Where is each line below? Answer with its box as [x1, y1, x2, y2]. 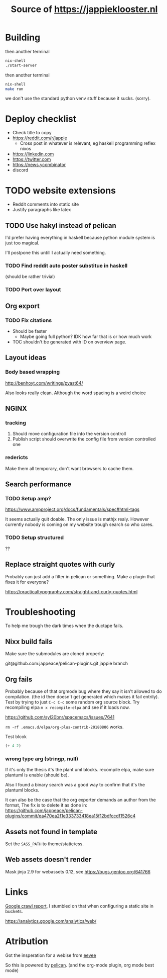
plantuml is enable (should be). [5, 772, 69, 778]
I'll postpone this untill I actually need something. [5, 250, 106, 256]
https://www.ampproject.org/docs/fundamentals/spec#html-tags [5, 506, 139, 512]
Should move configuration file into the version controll [12, 431, 126, 437]
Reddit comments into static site [12, 201, 79, 207]
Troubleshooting [5, 606, 76, 617]
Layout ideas [5, 353, 47, 362]
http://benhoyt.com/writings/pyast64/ [5, 380, 84, 386]
